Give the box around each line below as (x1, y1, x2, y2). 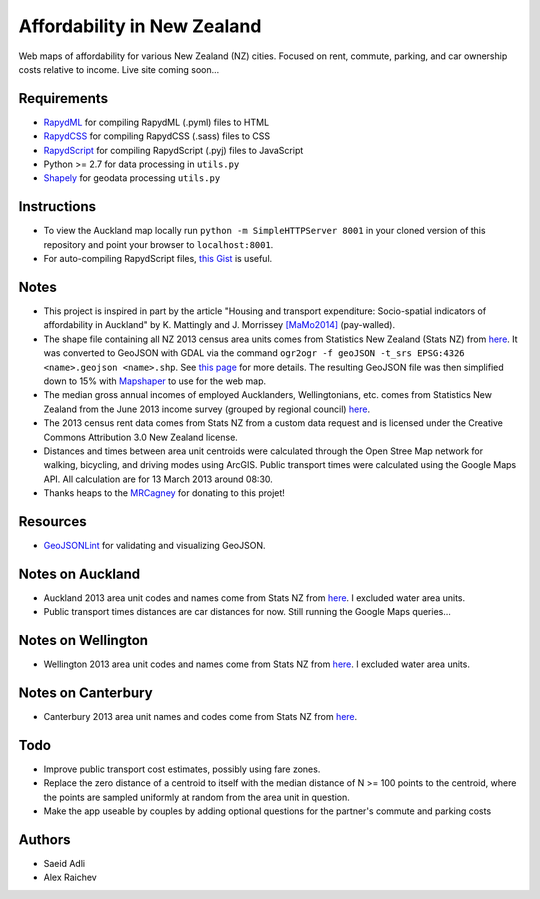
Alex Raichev (43, 871, 97, 884)
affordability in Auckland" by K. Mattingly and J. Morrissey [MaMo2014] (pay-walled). (43, 319, 395, 331)
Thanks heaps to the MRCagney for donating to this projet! (43, 487, 285, 499)
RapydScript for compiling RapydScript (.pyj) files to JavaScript (43, 144, 304, 156)
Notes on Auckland (18, 565, 141, 582)
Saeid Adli (43, 858, 85, 870)
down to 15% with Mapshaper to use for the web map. (43, 375, 267, 387)
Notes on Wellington (18, 632, 149, 649)
